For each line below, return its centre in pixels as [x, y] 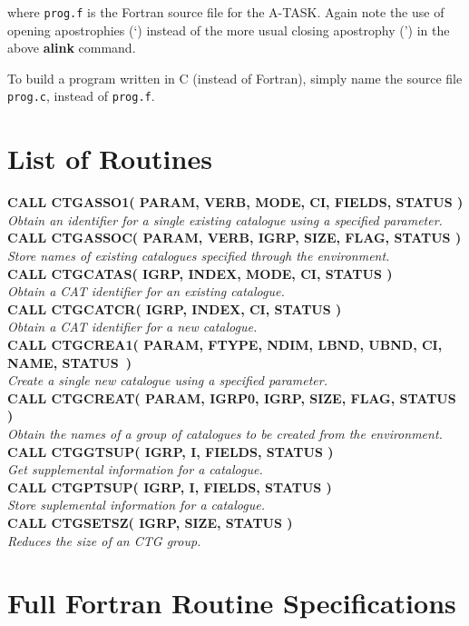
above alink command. [72, 48]
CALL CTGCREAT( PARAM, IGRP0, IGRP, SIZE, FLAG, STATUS [232, 397]
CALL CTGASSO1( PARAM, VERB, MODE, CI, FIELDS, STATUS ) [235, 202]
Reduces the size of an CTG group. [104, 540]
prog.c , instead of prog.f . [81, 96]
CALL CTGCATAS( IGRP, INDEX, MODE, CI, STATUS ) [200, 273]
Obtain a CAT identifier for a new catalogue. [132, 327]
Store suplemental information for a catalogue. [136, 505]
